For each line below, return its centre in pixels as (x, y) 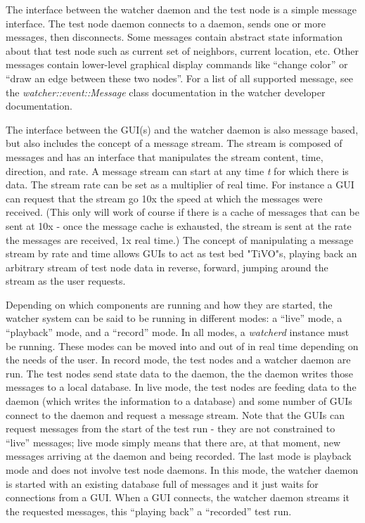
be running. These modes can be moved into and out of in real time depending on (182, 346)
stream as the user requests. (66, 281)
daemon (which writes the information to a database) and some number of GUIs (179, 401)
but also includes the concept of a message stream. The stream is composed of (174, 143)
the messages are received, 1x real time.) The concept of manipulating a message (180, 239)
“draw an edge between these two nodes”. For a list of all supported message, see (179, 78)
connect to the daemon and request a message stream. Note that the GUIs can (175, 414)
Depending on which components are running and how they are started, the (169, 304)
